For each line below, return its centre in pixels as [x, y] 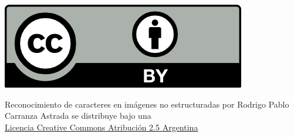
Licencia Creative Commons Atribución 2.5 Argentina [102, 127]
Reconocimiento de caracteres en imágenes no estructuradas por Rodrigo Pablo [147, 104]
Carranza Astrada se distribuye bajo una [78, 116]
